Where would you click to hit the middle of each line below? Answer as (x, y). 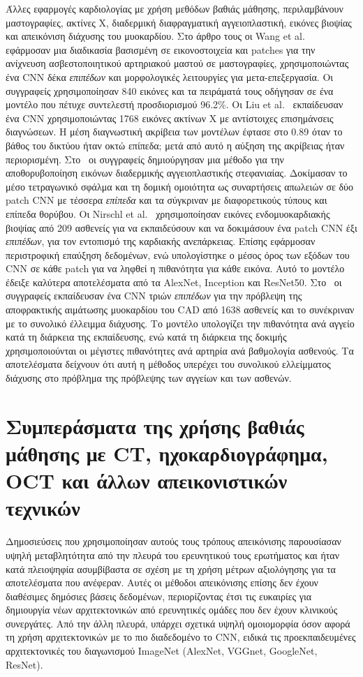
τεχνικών (43, 508)
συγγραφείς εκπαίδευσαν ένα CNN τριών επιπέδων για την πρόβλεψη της (154, 296)
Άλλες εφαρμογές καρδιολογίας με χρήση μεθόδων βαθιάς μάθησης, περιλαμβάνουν (175, 8)
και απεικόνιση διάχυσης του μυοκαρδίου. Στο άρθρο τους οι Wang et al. (155, 36)
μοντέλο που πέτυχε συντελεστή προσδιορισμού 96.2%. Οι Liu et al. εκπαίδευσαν (175, 104)
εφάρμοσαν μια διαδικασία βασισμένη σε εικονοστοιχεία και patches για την (161, 49)
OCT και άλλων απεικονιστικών (147, 481)
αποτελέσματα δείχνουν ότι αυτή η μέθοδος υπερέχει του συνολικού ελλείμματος (168, 364)
